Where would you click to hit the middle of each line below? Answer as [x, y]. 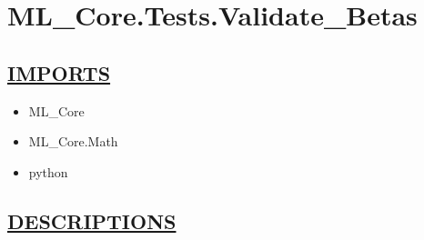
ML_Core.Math [73, 141]
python [48, 171]
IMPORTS [59, 72]
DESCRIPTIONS [92, 220]
